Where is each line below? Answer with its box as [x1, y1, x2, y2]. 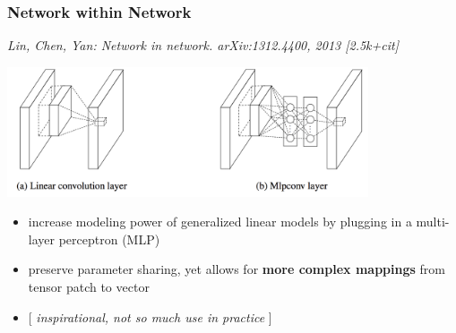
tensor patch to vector [28, 277, 150, 296]
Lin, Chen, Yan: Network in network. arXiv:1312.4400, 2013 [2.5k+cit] [7, 36, 399, 55]
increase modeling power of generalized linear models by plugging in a [28, 212, 412, 231]
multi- [416, 212, 450, 231]
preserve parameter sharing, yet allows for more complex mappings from [28, 260, 445, 278]
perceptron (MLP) [58, 229, 160, 248]
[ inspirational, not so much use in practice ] [28, 307, 272, 326]
